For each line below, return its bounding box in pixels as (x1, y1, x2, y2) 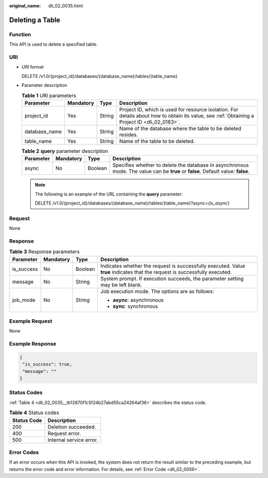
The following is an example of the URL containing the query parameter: (35, 191, 183, 197)
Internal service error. (47, 436, 98, 443)
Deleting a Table (9, 15, 61, 24)
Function (9, 31, 31, 38)
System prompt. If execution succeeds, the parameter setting (100, 275, 244, 282)
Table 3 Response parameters (9, 248, 80, 255)
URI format (21, 64, 44, 70)
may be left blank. (100, 281, 142, 288)
